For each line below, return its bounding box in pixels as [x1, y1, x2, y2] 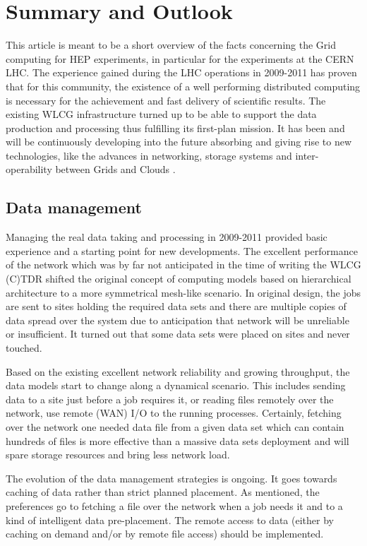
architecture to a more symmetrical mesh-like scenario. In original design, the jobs [6, 285, 361, 299]
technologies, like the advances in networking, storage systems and [6, 148, 292, 162]
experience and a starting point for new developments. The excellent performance [6, 243, 358, 258]
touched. [6, 340, 42, 355]
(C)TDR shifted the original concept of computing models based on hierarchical [6, 271, 351, 286]
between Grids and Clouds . [55, 162, 176, 177]
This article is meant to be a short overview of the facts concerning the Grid [6, 37, 337, 52]
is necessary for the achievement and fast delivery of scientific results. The [6, 93, 326, 107]
